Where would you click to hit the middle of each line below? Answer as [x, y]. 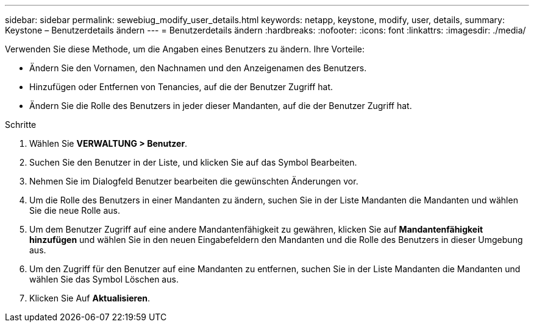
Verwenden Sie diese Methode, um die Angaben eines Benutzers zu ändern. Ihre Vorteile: [185, 49]
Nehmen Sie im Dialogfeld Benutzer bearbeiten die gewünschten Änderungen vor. [194, 181]
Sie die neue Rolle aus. [75, 210]
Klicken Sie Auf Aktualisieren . [90, 298]
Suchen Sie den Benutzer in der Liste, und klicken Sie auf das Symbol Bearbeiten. [193, 162]
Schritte [21, 125]
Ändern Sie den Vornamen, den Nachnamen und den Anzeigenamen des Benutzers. [198, 68]
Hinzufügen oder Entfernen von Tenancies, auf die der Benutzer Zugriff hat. [181, 87]
